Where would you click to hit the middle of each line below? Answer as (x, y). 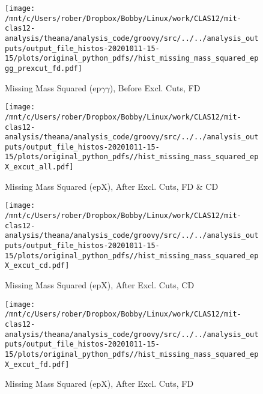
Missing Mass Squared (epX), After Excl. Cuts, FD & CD (112, 186)
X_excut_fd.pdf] (37, 364)
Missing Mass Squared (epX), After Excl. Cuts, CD (100, 284)
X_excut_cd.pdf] (37, 266)
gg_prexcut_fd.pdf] (44, 68)
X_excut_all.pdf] (39, 167)
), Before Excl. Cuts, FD (155, 87)
